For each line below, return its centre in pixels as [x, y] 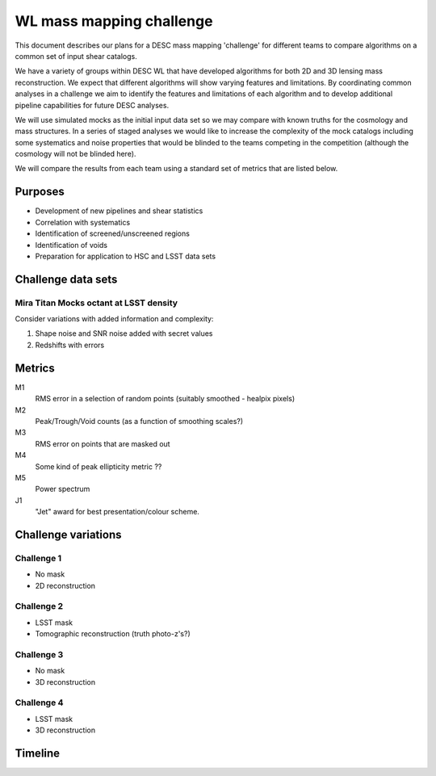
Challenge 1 [38, 558]
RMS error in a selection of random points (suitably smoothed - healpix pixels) [165, 399]
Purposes [40, 192]
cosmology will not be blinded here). [75, 154]
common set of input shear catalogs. [76, 56]
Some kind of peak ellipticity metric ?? [99, 466]
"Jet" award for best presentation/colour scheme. [117, 512]
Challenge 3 [39, 654]
